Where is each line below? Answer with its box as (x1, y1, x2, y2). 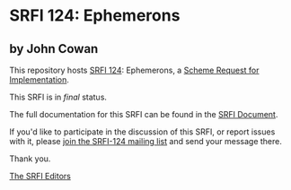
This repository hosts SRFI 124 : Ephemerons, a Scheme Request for (9, 65, 260, 75)
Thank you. (9, 153, 51, 164)
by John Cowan (9, 41, 99, 56)
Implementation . (9, 74, 70, 85)
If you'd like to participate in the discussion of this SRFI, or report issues (9, 126, 276, 137)
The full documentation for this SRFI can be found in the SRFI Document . (9, 109, 278, 119)
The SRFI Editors (9, 171, 72, 181)
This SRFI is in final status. (9, 91, 108, 102)
